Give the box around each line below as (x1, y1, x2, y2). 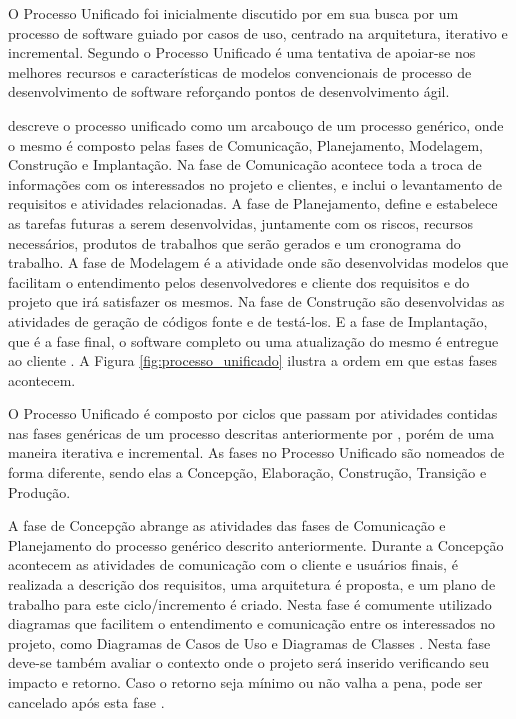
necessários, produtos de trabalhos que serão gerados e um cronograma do (8, 232, 461, 253)
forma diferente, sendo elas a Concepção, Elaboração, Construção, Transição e (8, 462, 487, 483)
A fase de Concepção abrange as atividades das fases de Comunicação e (8, 515, 446, 536)
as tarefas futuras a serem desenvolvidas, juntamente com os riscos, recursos (8, 212, 473, 233)
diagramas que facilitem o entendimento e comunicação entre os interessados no (8, 613, 495, 634)
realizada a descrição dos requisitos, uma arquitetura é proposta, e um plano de (8, 574, 496, 595)
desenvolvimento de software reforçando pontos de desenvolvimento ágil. (8, 81, 450, 102)
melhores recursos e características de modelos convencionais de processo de (8, 61, 472, 82)
